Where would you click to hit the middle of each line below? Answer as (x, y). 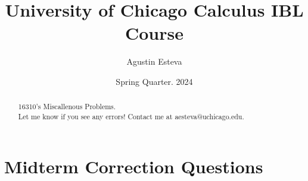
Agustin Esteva (154, 61)
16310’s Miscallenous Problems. (67, 107)
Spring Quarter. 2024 (154, 81)
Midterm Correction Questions (134, 166)
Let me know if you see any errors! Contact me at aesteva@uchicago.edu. (131, 116)
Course (154, 33)
